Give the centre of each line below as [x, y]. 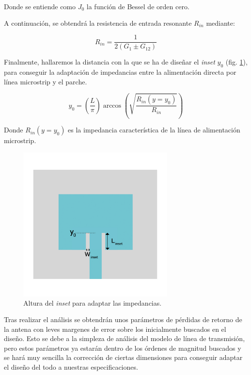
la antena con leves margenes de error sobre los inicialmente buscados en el [115, 329]
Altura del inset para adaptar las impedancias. [93, 303]
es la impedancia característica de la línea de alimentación [154, 130]
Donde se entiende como [40, 6]
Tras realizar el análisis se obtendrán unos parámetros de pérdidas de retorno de [123, 319]
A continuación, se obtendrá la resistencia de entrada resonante [98, 23]
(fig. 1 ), [236, 62]
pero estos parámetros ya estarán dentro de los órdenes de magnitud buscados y [123, 348]
